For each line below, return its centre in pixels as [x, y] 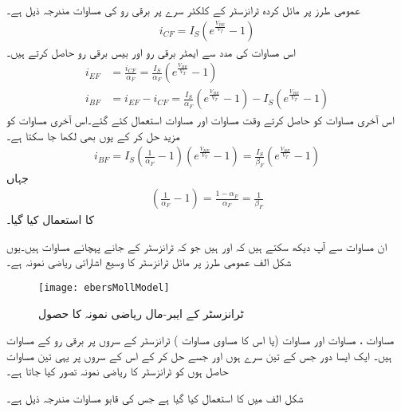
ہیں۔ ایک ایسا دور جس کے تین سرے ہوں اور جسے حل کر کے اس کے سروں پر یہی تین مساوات [199, 355]
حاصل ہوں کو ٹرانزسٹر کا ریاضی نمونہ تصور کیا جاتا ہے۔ [118, 371]
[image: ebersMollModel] [104, 287]
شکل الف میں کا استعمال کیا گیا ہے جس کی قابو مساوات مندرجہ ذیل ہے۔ [155, 397]
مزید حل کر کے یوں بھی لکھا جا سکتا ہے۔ [93, 135]
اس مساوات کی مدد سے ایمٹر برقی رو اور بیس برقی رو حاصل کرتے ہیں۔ [151, 51]
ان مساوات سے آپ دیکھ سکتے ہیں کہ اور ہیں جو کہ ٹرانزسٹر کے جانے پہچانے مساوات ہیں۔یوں [197, 246]
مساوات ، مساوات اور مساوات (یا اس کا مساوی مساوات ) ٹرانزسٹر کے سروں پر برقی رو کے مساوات [200, 340]
